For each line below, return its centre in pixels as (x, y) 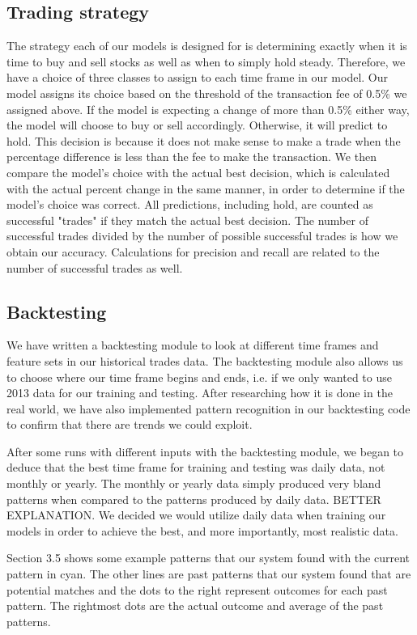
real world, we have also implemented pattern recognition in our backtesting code (208, 408)
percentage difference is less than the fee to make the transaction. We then (191, 157)
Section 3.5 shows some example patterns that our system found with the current (208, 558)
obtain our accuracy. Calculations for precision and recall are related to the (193, 251)
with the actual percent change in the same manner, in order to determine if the (206, 188)
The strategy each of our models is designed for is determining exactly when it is (207, 46)
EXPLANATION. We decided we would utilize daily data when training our (196, 515)
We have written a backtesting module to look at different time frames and (193, 345)
